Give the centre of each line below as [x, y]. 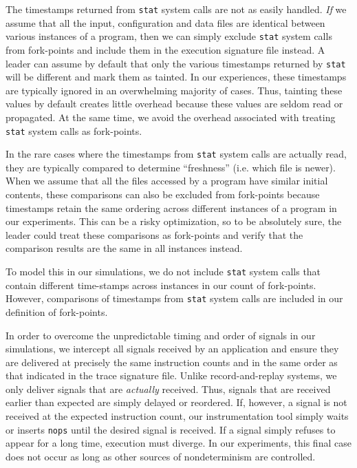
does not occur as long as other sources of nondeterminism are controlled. [161, 456]
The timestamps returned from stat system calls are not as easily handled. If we [176, 9]
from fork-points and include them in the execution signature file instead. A [165, 49]
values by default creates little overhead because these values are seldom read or [174, 104]
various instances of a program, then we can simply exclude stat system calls [169, 36]
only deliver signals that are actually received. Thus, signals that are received [168, 389]
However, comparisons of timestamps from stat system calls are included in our [174, 298]
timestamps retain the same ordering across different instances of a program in [171, 208]
